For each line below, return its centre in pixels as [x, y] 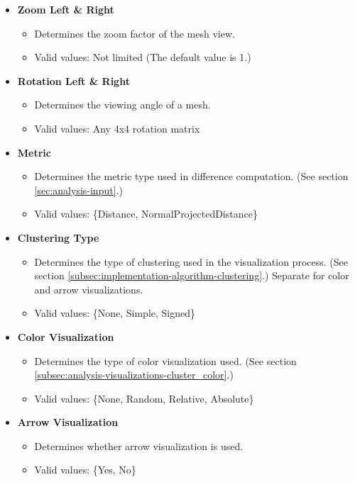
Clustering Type [58, 237]
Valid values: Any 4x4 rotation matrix [117, 128]
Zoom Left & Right [66, 9]
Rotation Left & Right [73, 80]
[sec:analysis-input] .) [78, 190]
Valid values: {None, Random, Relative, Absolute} [144, 398]
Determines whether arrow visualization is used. [139, 445]
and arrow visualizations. [89, 289]
